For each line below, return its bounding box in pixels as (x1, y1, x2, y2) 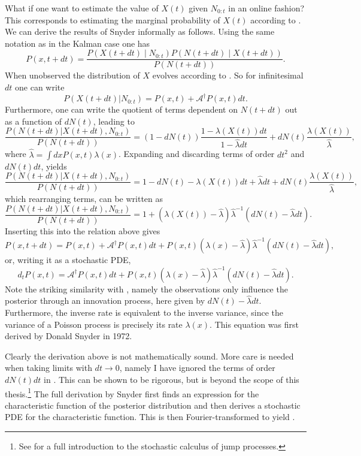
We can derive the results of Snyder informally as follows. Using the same (5, 25, 275, 38)
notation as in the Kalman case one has (5, 37, 150, 49)
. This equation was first (210, 318, 299, 330)
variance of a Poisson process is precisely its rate (5, 318, 183, 330)
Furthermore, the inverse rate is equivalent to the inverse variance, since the (5, 306, 284, 319)
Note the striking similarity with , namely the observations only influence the (5, 282, 288, 295)
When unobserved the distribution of (5, 69, 140, 81)
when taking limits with (5, 361, 92, 374)
